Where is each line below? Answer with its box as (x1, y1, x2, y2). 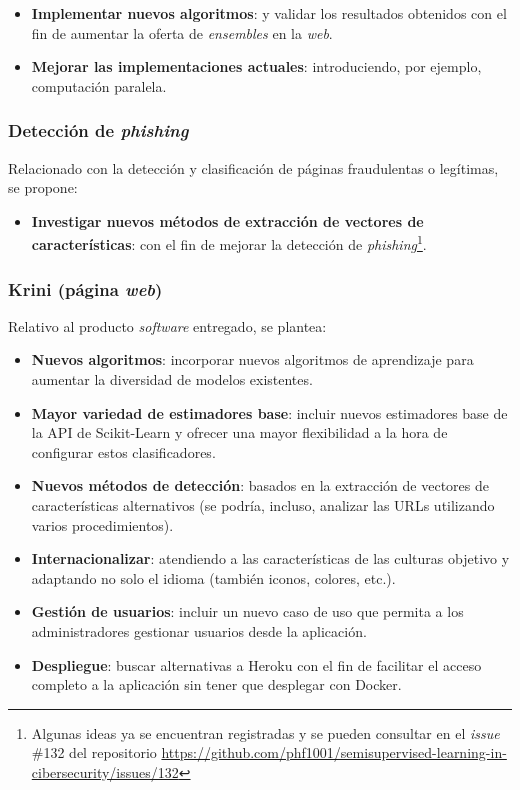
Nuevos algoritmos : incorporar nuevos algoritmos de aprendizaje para (31, 349, 474, 370)
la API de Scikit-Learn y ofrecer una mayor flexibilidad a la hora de (31, 422, 448, 443)
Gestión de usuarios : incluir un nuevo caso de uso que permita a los (31, 601, 464, 622)
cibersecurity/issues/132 (31, 761, 179, 782)
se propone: (8, 177, 78, 198)
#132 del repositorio (31, 742, 157, 763)
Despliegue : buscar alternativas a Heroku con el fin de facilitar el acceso (31, 654, 482, 675)
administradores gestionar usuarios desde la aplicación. (31, 620, 367, 641)
